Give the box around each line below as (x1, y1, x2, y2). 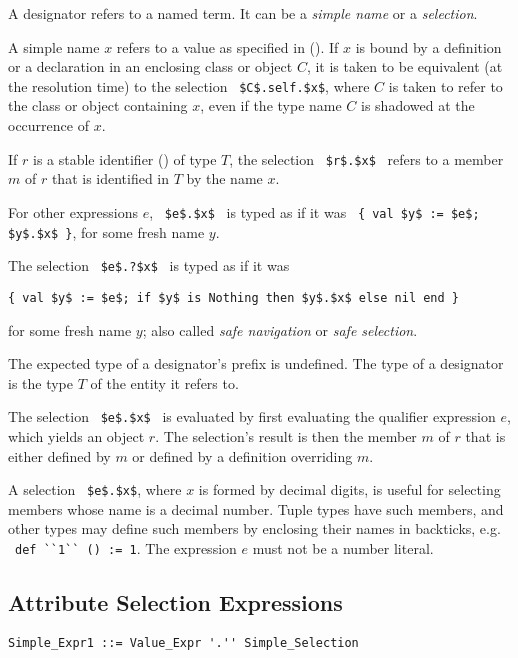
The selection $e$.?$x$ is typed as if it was (8, 255, 290, 276)
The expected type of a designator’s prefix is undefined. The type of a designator (8, 353, 504, 374)
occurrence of (8, 115, 89, 136)
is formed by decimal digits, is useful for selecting (198, 479, 501, 500)
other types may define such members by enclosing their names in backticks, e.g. (8, 518, 501, 539)
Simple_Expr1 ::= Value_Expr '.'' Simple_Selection (8, 635, 359, 650)
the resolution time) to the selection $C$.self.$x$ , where (8, 75, 370, 96)
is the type (8, 372, 74, 393)
